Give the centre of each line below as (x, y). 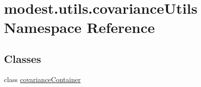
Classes (23, 58)
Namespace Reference (79, 27)
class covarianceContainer (43, 79)
